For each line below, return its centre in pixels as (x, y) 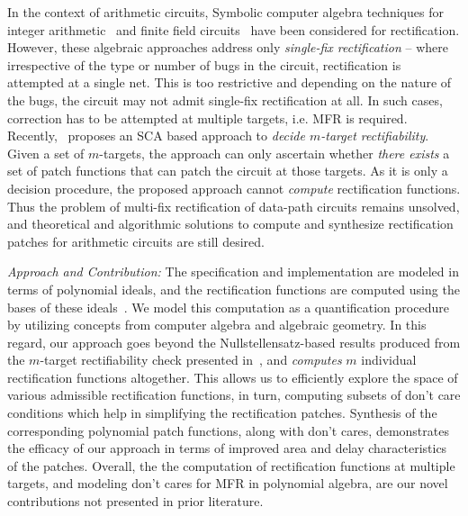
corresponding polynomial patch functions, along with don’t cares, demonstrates (228, 430)
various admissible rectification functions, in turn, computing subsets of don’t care (234, 395)
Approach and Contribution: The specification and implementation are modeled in (233, 272)
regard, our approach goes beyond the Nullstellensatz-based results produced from (234, 342)
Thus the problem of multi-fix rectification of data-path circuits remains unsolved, (234, 206)
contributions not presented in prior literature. (135, 501)
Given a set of (46, 153)
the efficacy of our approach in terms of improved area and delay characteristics (227, 448)
